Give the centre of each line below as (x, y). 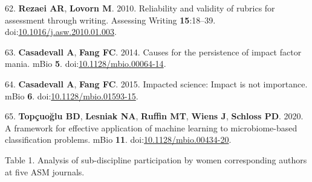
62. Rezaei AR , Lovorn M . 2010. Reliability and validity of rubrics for (140, 8)
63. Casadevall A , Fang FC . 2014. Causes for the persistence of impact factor (153, 52)
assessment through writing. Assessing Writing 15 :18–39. (110, 20)
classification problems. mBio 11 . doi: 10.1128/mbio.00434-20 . (118, 140)
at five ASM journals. (45, 171)
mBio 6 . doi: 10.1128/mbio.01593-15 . (72, 96)
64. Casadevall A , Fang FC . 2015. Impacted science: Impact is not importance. (156, 83)
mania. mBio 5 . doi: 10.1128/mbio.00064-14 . (86, 64)
